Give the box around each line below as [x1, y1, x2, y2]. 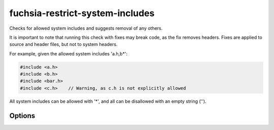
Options [9, 111, 36, 120]
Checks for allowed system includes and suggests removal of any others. [9, 25, 163, 31]
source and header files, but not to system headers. [9, 41, 118, 47]
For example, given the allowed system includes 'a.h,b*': [9, 50, 128, 56]
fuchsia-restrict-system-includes [9, 8, 155, 19]
